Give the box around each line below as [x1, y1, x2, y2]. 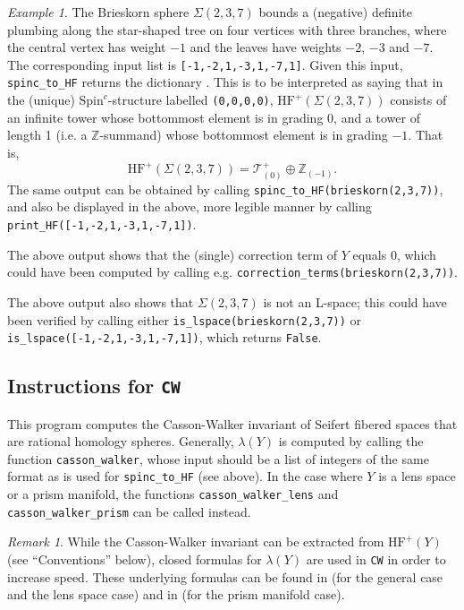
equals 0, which [352, 245, 436, 263]
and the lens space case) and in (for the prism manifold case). [7, 585, 345, 604]
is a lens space [378, 467, 456, 485]
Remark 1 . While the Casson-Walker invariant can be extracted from [7, 532, 384, 551]
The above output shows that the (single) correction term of [7, 245, 337, 263]
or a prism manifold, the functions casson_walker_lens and [7, 485, 339, 503]
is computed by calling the [278, 432, 424, 451]
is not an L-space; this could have [263, 292, 447, 311]
